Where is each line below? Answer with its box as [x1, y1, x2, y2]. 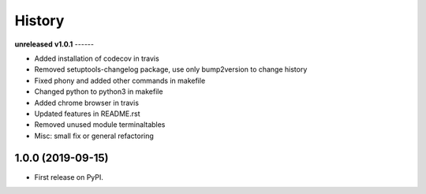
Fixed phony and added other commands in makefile [34, 76, 206, 85]
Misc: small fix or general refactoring [34, 131, 154, 140]
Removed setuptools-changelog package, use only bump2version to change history [34, 65, 308, 74]
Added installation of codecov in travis [34, 54, 159, 63]
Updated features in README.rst [34, 109, 140, 118]
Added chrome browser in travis [34, 98, 140, 107]
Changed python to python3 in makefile [34, 87, 163, 96]
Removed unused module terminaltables [34, 120, 166, 129]
